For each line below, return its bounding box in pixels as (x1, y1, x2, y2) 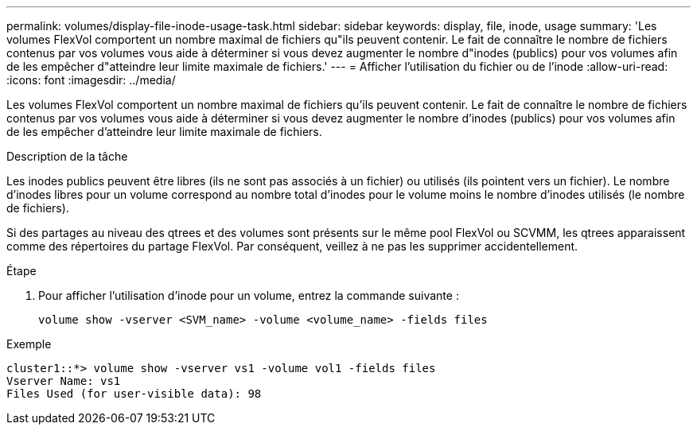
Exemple (6, 337, 52, 351)
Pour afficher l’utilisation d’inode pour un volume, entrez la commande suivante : (38, 289, 459, 302)
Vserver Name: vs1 (6, 375, 121, 387)
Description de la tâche (6, 149, 128, 163)
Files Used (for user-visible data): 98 (6, 387, 262, 400)
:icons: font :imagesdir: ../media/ (6, 73, 176, 87)
